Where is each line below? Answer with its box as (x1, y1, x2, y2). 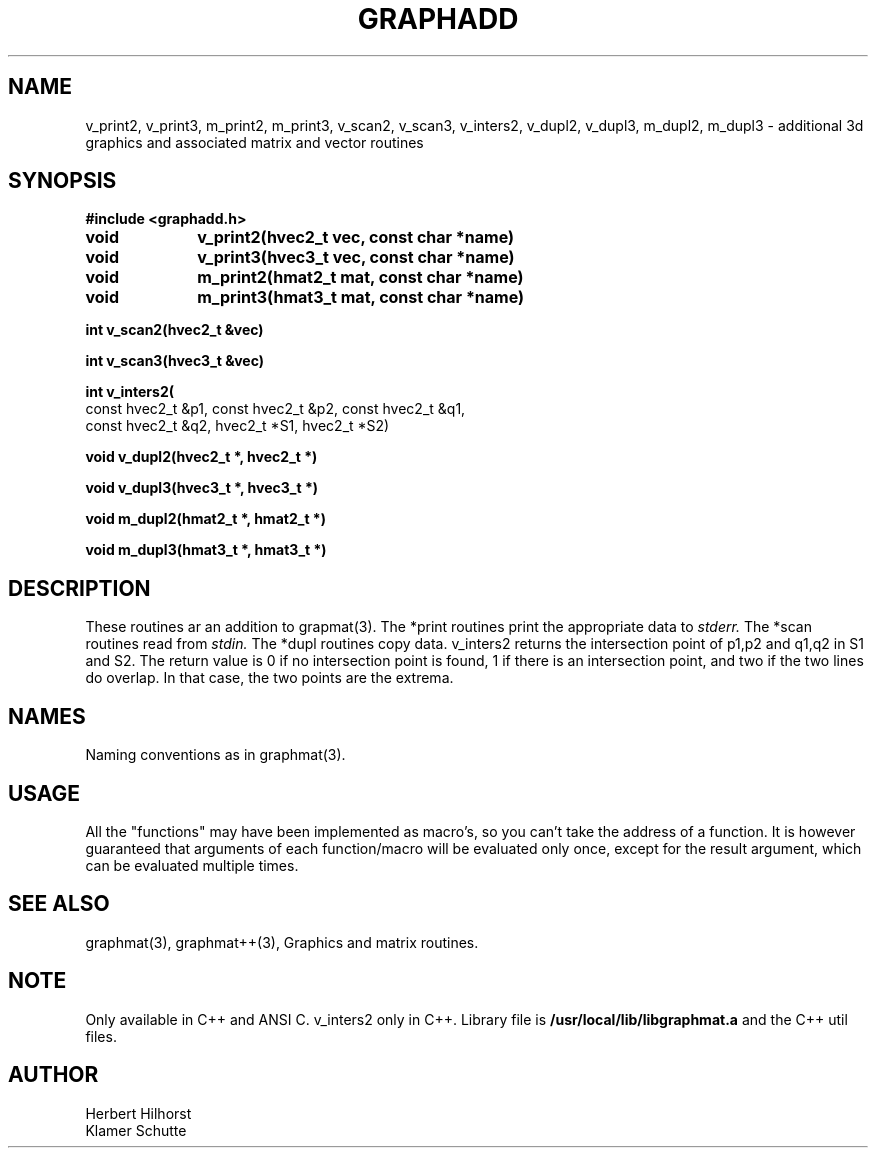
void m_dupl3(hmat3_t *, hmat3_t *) (85, 541, 327, 559)
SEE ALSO (8, 891, 110, 917)
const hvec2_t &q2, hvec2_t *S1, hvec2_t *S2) (85, 417, 390, 435)
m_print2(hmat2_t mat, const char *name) (197, 267, 524, 288)
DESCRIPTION (8, 575, 151, 601)
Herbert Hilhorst (85, 1104, 192, 1122)
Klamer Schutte (85, 1121, 187, 1139)
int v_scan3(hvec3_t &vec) (85, 352, 265, 370)
